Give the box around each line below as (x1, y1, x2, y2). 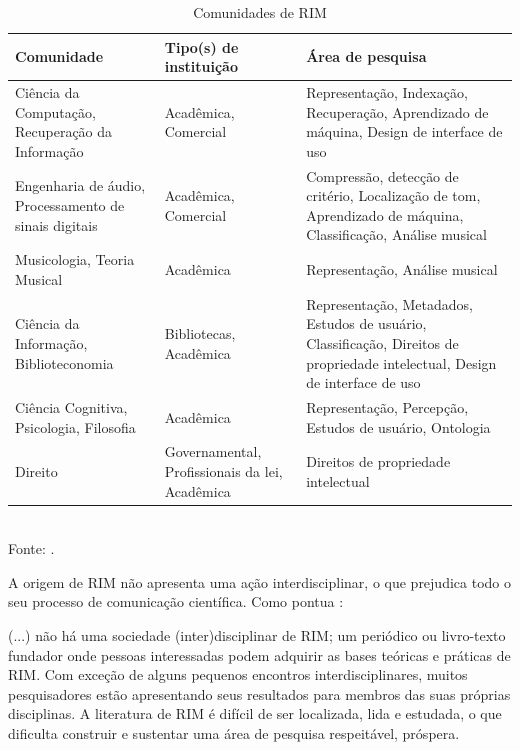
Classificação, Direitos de (306, 332, 459, 353)
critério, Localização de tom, (306, 185, 481, 206)
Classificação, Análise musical (306, 224, 487, 245)
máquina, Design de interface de (306, 121, 503, 142)
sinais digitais (15, 214, 98, 235)
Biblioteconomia (15, 352, 114, 373)
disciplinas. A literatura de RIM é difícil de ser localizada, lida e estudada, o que (8, 703, 502, 724)
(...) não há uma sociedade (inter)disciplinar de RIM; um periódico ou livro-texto (8, 625, 506, 646)
